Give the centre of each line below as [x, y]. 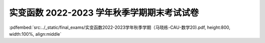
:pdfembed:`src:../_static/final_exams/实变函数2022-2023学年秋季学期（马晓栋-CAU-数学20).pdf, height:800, [120, 27]
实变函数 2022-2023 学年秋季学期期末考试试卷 [104, 13]
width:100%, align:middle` [35, 34]
